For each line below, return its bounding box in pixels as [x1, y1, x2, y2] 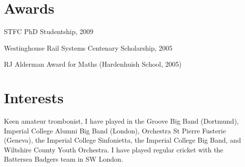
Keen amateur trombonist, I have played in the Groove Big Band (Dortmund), [4, 116, 239, 126]
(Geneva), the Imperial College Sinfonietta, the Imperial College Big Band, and [4, 135, 241, 145]
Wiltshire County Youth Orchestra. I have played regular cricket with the [4, 144, 224, 154]
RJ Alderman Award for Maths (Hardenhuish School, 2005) [4, 59, 182, 69]
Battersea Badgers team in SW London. [4, 154, 123, 164]
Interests [4, 88, 64, 108]
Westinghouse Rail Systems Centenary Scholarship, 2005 [4, 42, 172, 53]
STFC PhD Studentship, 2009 [4, 26, 94, 37]
